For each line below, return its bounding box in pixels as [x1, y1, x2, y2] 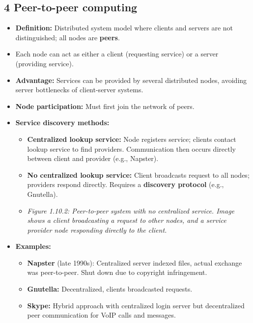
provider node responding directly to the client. [27, 224, 167, 235]
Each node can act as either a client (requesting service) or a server [15, 49, 219, 59]
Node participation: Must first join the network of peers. [15, 101, 195, 111]
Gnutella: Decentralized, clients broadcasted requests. [27, 284, 193, 294]
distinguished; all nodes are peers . [15, 32, 120, 42]
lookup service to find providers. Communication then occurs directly [27, 143, 236, 154]
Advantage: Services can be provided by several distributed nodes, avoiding [15, 75, 247, 85]
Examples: [15, 241, 51, 251]
